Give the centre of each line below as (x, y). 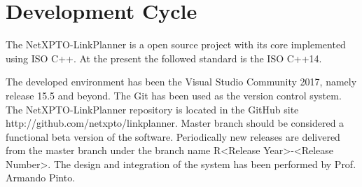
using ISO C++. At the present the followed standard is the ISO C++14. (164, 58)
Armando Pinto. (41, 178)
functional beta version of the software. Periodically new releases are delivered (173, 136)
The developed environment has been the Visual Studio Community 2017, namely (181, 82)
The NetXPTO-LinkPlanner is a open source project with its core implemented (176, 44)
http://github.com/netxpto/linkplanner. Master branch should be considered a (175, 123)
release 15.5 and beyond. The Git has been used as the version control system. (174, 95)
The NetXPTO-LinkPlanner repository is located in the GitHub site (152, 109)
